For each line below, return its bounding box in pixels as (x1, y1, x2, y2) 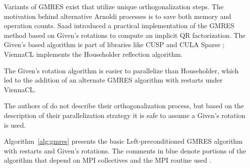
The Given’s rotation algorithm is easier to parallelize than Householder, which (4, 65, 239, 75)
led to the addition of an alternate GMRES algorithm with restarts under (4, 75, 223, 85)
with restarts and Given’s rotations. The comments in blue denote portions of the (4, 145, 246, 155)
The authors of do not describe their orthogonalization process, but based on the (4, 101, 244, 111)
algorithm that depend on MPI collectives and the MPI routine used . (4, 155, 212, 165)
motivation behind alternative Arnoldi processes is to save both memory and (4, 11, 232, 21)
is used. (4, 119, 26, 130)
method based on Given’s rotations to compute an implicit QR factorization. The (4, 30, 246, 40)
